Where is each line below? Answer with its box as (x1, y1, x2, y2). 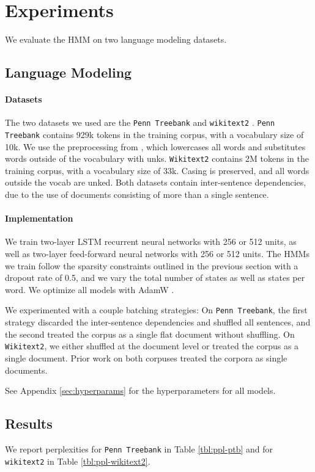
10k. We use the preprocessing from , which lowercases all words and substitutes (5, 140, 306, 153)
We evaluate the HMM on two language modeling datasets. (5, 33, 227, 46)
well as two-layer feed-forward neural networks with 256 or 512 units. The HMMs (5, 247, 309, 260)
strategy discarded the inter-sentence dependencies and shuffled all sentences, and (5, 316, 311, 329)
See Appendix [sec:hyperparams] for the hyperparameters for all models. (5, 384, 276, 397)
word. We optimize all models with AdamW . (5, 283, 174, 296)
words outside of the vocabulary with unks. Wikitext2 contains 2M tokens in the (5, 152, 309, 165)
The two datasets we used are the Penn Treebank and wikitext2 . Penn (5, 116, 275, 129)
